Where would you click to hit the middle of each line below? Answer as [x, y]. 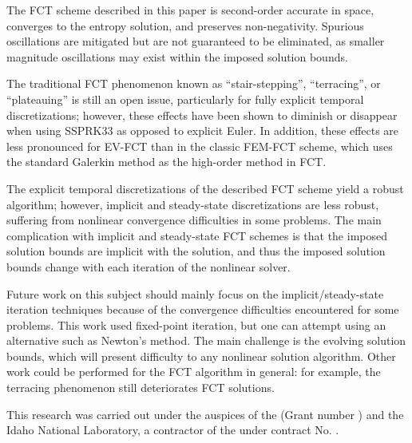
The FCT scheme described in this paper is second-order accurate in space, [190, 10]
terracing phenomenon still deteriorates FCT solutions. [141, 388]
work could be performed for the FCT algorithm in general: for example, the [194, 372]
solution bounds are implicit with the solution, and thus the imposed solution [196, 251]
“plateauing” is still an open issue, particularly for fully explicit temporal [185, 99]
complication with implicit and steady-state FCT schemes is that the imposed [197, 235]
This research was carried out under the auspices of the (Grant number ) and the [205, 414]
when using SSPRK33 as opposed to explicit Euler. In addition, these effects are [203, 131]
